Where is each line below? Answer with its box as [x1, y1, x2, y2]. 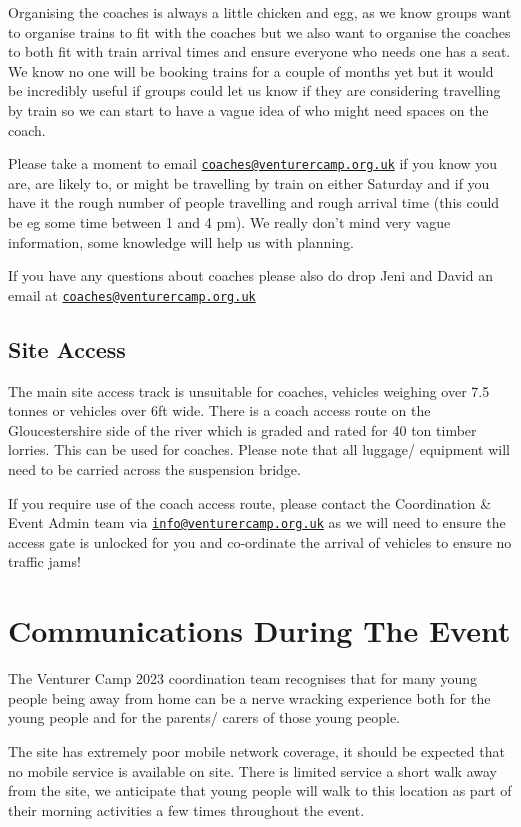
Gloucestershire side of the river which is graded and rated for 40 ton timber [8, 419, 477, 440]
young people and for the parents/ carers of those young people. [8, 707, 401, 728]
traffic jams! [8, 551, 81, 572]
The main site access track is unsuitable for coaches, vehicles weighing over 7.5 [8, 380, 490, 401]
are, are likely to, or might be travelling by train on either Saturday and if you [8, 172, 490, 193]
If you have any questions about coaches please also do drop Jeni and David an [8, 265, 493, 286]
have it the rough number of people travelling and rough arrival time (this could [8, 192, 500, 213]
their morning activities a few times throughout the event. [8, 799, 365, 820]
